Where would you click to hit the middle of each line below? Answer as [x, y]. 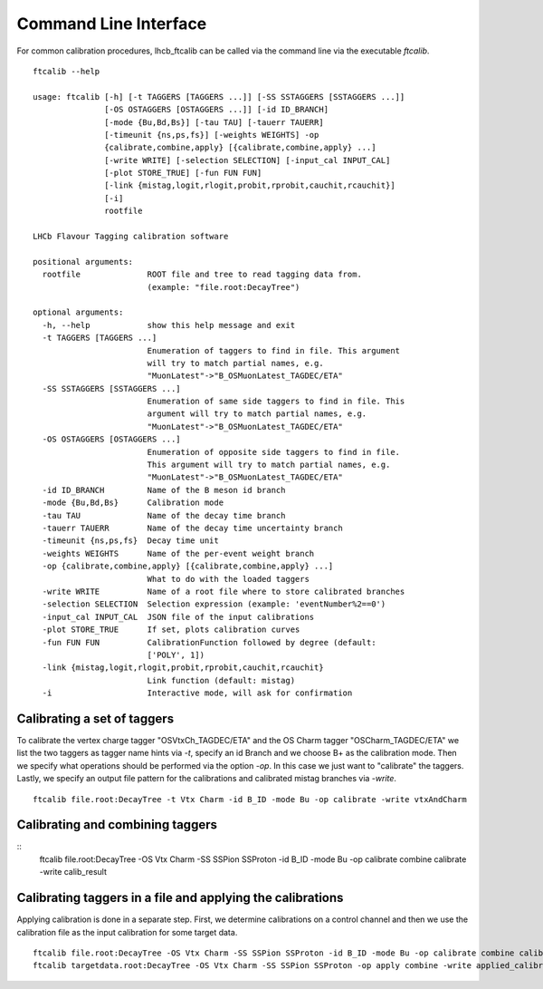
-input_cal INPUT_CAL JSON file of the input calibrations [178, 617]
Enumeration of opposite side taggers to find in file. [274, 452]
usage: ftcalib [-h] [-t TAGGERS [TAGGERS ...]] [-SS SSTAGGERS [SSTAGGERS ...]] [219, 97]
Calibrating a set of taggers [95, 718]
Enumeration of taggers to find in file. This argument [274, 350]
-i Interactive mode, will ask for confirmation [197, 693]
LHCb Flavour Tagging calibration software [131, 237]
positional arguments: [83, 262]
